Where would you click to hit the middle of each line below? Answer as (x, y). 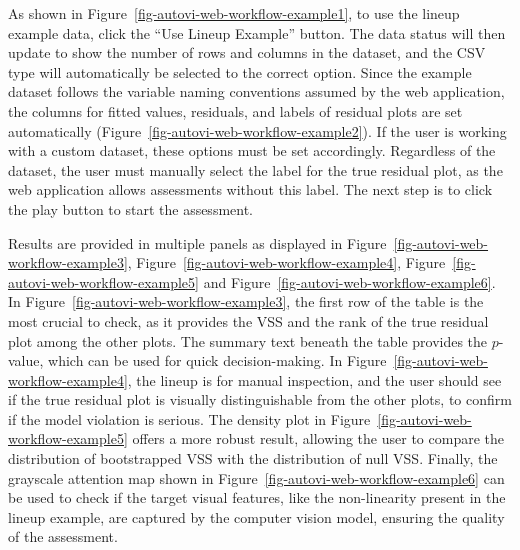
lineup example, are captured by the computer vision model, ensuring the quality (256, 516)
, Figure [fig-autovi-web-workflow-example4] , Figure (286, 262)
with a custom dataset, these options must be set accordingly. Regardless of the (252, 150)
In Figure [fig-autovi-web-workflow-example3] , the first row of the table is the (246, 301)
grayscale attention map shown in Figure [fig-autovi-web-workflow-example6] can (256, 477)
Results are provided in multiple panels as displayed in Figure (197, 242)
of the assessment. (63, 536)
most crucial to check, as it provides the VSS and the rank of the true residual (248, 320)
